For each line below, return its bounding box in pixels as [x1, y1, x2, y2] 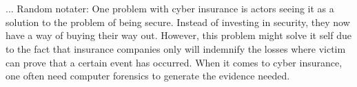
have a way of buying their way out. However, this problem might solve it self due [6, 28, 351, 42]
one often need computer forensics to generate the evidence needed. [6, 69, 290, 83]
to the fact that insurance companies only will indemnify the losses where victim [6, 41, 346, 55]
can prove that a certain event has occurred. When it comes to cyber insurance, [6, 55, 343, 69]
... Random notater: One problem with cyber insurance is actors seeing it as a [6, 1, 334, 16]
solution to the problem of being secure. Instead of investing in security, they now [6, 14, 350, 29]
